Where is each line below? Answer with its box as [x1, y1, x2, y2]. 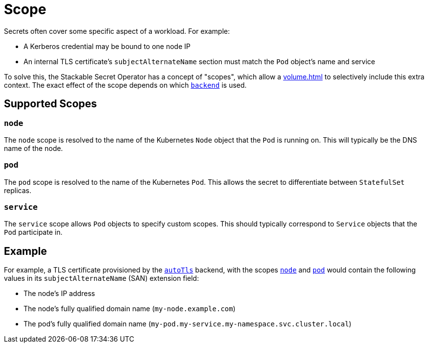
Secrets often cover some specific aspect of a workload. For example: [4, 26, 230, 35]
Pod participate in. [4, 228, 63, 237]
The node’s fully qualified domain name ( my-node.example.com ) [24, 304, 236, 313]
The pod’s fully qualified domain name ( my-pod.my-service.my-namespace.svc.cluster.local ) [24, 320, 352, 328]
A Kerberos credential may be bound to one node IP [24, 42, 190, 50]
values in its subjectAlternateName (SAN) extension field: [4, 274, 199, 283]
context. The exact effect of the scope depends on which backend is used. [4, 80, 247, 89]
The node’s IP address [24, 289, 95, 298]
